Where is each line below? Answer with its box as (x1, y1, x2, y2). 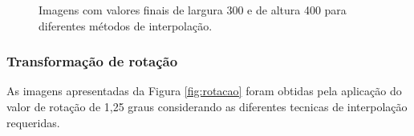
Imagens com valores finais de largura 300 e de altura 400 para (39, 2, 347, 18)
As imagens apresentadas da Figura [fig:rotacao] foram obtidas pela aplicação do (6, 82, 402, 99)
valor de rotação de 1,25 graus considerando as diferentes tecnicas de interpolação (6, 98, 408, 114)
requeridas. (6, 114, 60, 130)
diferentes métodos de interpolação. (39, 17, 213, 34)
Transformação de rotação (6, 51, 178, 71)
